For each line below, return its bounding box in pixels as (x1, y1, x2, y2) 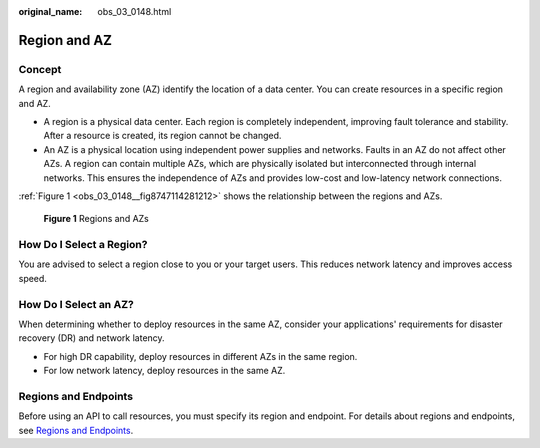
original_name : (18, 6, 83, 17)
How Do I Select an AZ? (18, 297, 134, 311)
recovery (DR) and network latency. (18, 332, 165, 344)
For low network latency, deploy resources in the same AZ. (43, 365, 286, 377)
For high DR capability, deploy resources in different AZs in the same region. (43, 350, 358, 362)
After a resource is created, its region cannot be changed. (43, 130, 282, 142)
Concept (18, 62, 62, 76)
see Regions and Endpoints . (18, 424, 134, 436)
